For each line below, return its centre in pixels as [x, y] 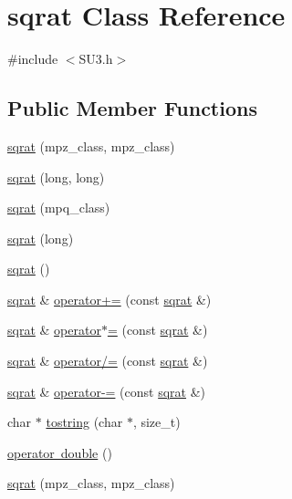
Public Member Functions [132, 108]
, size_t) [156, 422]
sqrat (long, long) [56, 177]
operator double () [60, 452]
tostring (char [84, 422]
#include [33, 59]
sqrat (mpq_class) [59, 208]
